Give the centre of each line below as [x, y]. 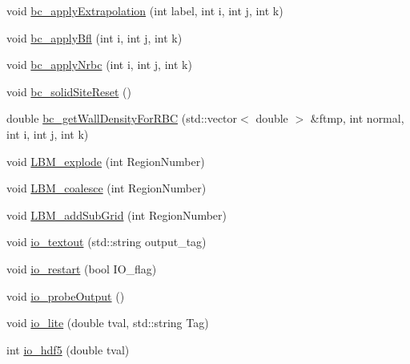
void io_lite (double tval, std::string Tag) [108, 323]
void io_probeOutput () [66, 295]
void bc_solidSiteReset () [69, 91]
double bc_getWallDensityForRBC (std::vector [122, 118]
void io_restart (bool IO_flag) [82, 268]
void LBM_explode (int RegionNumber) [106, 161]
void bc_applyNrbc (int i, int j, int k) [99, 65]
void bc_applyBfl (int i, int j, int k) [94, 37]
